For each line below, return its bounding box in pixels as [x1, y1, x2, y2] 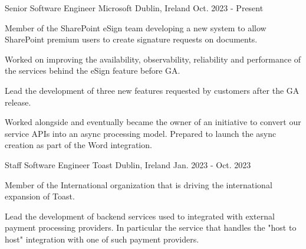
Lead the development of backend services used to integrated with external [5, 209, 275, 222]
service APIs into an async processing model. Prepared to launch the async [5, 127, 277, 139]
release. [5, 96, 31, 108]
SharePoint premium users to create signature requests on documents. [5, 33, 258, 45]
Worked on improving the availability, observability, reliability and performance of [5, 53, 301, 65]
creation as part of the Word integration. [5, 139, 152, 151]
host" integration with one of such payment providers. [5, 232, 199, 245]
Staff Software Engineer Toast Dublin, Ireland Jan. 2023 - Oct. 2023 [5, 158, 251, 171]
